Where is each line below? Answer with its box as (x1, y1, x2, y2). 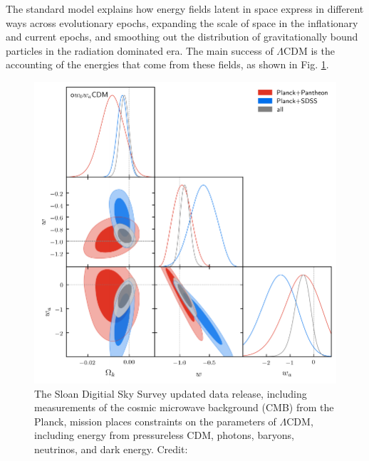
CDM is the (284, 43, 335, 58)
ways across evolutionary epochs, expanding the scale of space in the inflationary (6, 15, 358, 30)
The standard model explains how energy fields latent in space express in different (6, 1, 364, 16)
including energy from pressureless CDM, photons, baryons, (34, 428, 294, 443)
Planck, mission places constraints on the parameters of (34, 413, 276, 428)
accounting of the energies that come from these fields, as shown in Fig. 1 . (6, 57, 329, 72)
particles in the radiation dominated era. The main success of (6, 43, 274, 58)
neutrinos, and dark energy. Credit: (34, 441, 188, 456)
